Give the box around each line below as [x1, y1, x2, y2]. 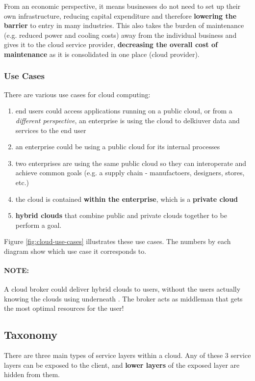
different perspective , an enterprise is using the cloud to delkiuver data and [15, 115, 240, 125]
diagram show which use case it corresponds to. [4, 245, 147, 256]
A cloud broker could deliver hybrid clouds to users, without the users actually [4, 284, 241, 294]
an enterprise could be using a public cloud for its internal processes [15, 141, 220, 152]
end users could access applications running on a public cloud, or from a [15, 106, 232, 116]
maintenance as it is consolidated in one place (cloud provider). [4, 49, 200, 59]
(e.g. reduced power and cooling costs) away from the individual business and [4, 29, 237, 40]
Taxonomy [4, 327, 58, 342]
